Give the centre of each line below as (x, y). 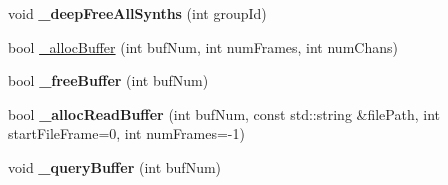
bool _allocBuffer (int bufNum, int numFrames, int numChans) (203, 46)
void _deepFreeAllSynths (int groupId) (137, 13)
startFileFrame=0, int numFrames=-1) (126, 133)
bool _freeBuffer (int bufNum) (108, 80)
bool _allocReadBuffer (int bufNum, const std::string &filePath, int (224, 113)
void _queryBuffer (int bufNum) (115, 166)
